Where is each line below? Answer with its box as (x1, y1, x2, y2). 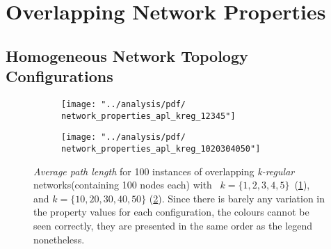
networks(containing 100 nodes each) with (33, 177, 212, 192)
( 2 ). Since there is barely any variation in (149, 191, 325, 205)
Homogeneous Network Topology (6, 45, 248, 66)
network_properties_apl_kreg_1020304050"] (61, 143, 261, 154)
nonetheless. (33, 232, 85, 246)
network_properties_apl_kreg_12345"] (61, 111, 236, 121)
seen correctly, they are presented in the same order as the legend (33, 218, 313, 232)
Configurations (6, 65, 113, 87)
